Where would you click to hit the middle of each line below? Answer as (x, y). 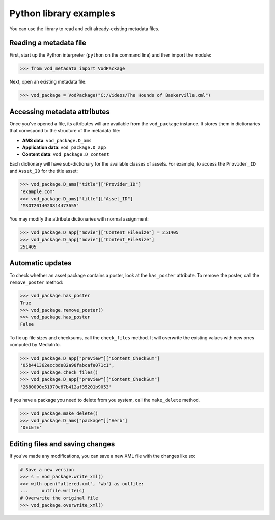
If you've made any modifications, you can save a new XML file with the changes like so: (102, 456)
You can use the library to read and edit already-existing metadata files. (85, 29)
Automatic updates (40, 263)
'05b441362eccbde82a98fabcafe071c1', (67, 365)
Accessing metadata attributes (60, 111)
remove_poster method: (36, 282)
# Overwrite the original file (59, 498)
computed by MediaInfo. (35, 344)
